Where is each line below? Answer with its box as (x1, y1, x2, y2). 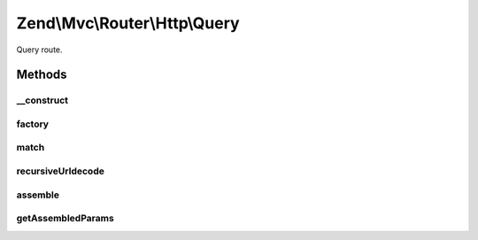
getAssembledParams (16, 213, 114, 225)
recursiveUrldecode (16, 165, 105, 177)
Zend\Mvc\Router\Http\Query (16, 13, 240, 33)
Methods (16, 67, 67, 82)
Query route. (16, 44, 63, 55)
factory (16, 118, 49, 130)
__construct (16, 94, 69, 106)
